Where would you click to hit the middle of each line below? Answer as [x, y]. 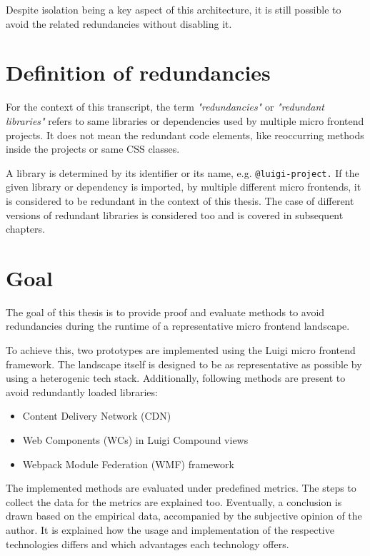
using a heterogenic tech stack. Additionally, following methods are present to [176, 378]
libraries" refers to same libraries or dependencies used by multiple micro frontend [185, 120]
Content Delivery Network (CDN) [97, 416]
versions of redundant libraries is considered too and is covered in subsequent [175, 214]
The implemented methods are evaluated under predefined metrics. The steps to [181, 488]
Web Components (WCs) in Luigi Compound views [135, 440]
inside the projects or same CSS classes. [93, 149]
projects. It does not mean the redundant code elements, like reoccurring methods [185, 135]
